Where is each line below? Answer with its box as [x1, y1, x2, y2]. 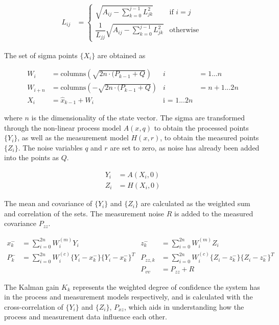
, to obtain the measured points [160, 132, 259, 143]
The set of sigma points [4, 49, 78, 60]
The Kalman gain [4, 281, 59, 292]
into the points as [4, 152, 59, 163]
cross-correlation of [4, 301, 63, 312]
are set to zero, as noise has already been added [110, 142, 260, 153]
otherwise [169, 27, 199, 34]
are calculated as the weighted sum [141, 198, 250, 209]
